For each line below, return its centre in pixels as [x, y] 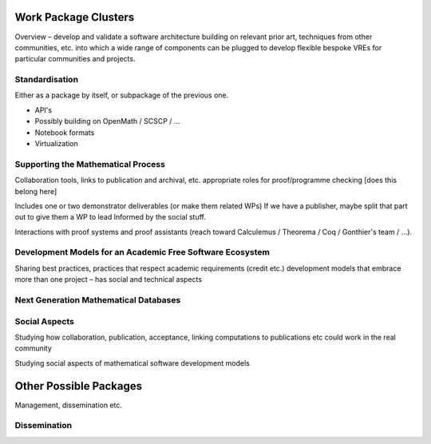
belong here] [36, 191]
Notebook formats [65, 133]
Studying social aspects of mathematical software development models [132, 363]
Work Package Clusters [75, 17]
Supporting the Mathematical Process [90, 164]
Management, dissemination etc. [69, 405]
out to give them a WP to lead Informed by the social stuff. [111, 217]
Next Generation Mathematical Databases [98, 300]
